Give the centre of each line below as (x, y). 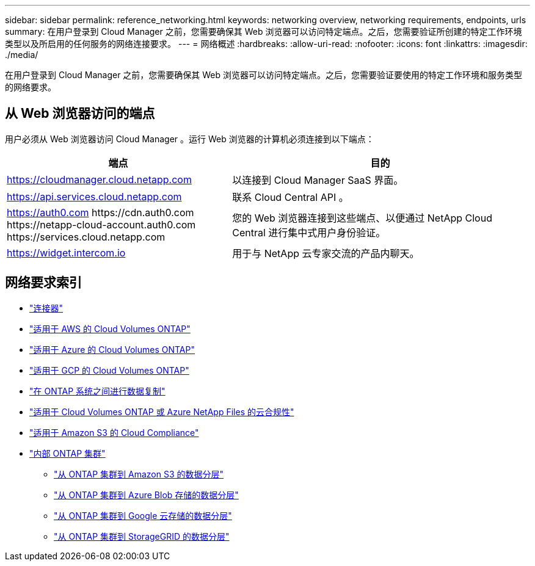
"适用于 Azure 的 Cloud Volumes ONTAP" (112, 349)
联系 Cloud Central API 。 (290, 197)
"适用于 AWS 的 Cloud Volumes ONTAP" (110, 328)
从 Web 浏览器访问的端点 (80, 114)
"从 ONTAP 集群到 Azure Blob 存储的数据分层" (146, 495)
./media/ (22, 55)
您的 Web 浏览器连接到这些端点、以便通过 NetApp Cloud (362, 218)
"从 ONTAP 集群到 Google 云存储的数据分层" (143, 515)
